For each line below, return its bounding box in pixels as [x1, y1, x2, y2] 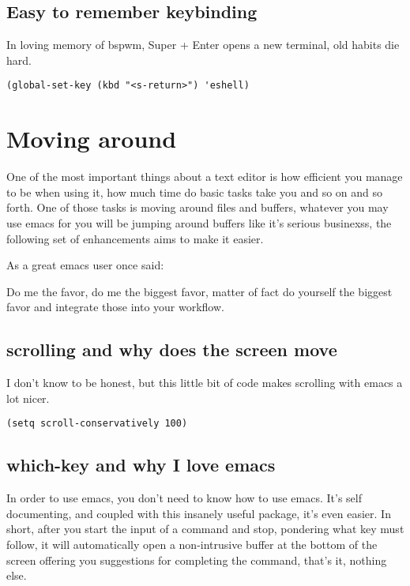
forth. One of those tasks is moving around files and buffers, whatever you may [6, 199, 389, 216]
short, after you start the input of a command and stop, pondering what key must [6, 520, 404, 537]
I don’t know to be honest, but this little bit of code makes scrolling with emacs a [6, 374, 403, 391]
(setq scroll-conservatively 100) [6, 418, 188, 430]
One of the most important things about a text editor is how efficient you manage [6, 168, 403, 185]
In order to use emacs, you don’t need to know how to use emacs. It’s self [6, 490, 363, 506]
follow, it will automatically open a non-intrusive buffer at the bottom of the [6, 535, 378, 552]
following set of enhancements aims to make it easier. [6, 230, 264, 246]
